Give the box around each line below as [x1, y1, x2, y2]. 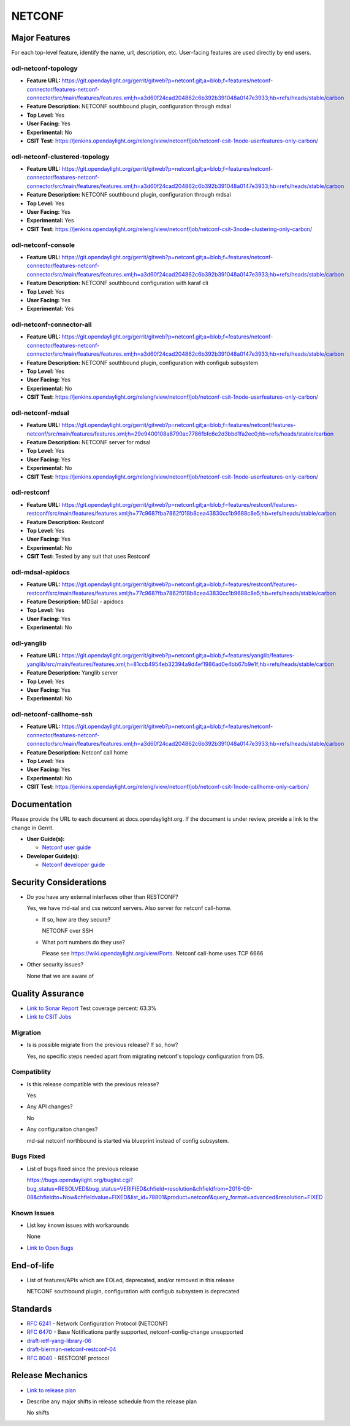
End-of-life [11, 1260, 55, 1271]
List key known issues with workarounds [26, 1221, 129, 1229]
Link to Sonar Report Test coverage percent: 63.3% [26, 1005, 157, 1012]
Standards [11, 1303, 52, 1314]
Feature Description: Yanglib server [26, 669, 118, 676]
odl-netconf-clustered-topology [11, 152, 110, 161]
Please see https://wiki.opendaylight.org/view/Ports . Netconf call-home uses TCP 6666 [42, 949, 264, 957]
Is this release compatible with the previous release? [26, 1080, 159, 1087]
